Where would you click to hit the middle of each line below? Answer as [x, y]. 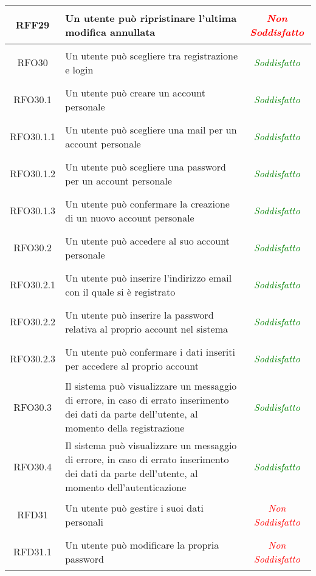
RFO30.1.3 [33, 210]
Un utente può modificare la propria [142, 544]
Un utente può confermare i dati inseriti [150, 351]
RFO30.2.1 [33, 284]
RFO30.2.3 [33, 358]
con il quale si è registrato [120, 291]
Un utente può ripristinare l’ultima [151, 18]
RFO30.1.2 [33, 173]
